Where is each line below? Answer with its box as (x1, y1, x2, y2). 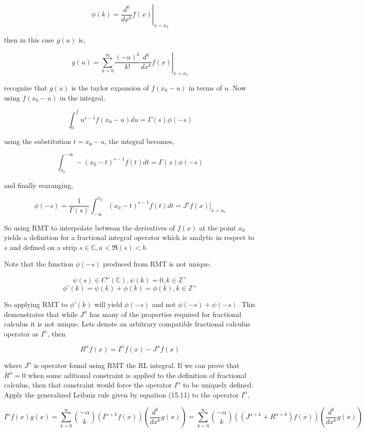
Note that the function (4, 258, 73, 269)
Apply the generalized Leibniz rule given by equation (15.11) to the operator (4, 389, 239, 399)
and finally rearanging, (4, 179, 73, 190)
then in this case (4, 34, 54, 45)
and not (152, 299, 176, 309)
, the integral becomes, (104, 136, 174, 146)
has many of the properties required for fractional (89, 308, 241, 319)
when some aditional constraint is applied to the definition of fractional (28, 369, 246, 380)
